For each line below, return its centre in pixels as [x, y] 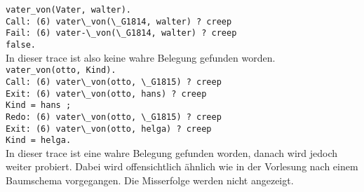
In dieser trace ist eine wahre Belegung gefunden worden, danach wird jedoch [172, 152]
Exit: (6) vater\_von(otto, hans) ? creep [106, 94]
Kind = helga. [39, 140]
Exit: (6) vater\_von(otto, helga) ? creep [109, 129]
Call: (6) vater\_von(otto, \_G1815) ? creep [114, 82]
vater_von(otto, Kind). [61, 70]
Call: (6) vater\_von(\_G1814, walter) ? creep [119, 21]
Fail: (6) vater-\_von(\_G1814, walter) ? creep [121, 33]
